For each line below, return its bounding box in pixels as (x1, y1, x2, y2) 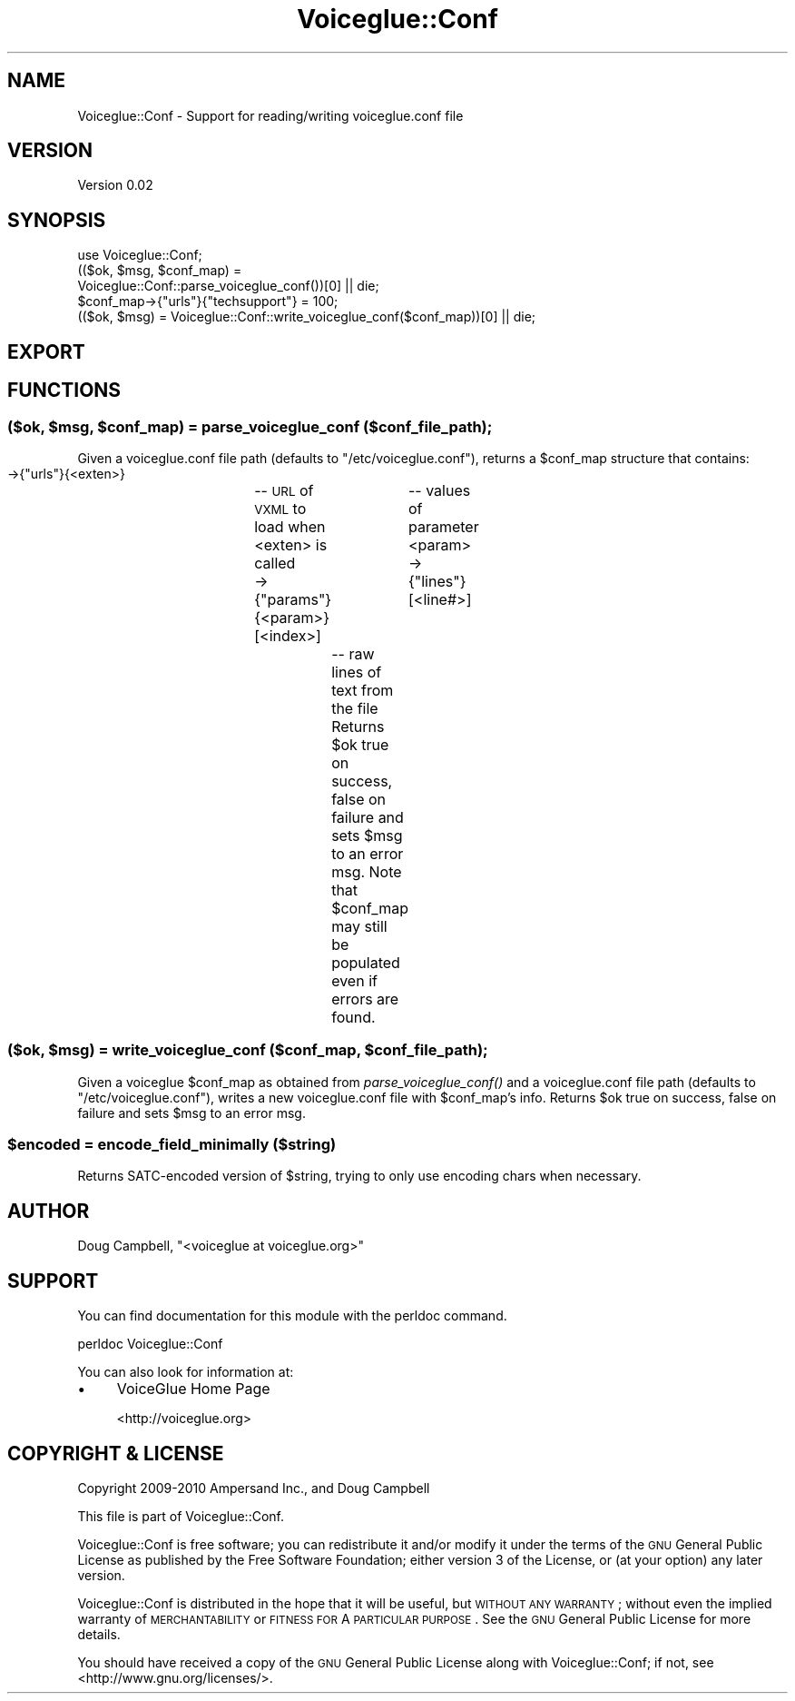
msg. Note (331, 862, 402, 881)
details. (77, 1626, 121, 1642)
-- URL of (254, 480, 314, 499)
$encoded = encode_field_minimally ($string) (7, 1135, 337, 1154)
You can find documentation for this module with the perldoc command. (77, 1308, 507, 1324)
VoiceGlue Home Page (116, 1380, 270, 1399)
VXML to (254, 499, 307, 518)
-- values (407, 480, 471, 499)
